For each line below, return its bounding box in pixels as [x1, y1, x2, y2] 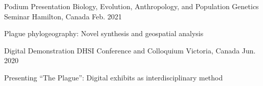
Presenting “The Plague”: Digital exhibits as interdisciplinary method [4, 72, 223, 82]
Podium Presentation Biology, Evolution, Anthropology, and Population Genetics [4, 1, 259, 11]
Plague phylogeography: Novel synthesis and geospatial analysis [4, 28, 204, 39]
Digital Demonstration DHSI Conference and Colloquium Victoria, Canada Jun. [4, 45, 256, 55]
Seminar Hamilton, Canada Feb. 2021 [4, 11, 122, 21]
